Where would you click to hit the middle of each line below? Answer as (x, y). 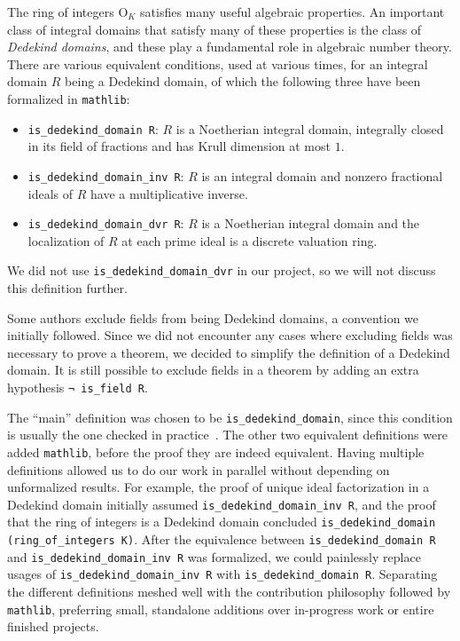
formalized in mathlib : (69, 98)
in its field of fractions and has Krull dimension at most (179, 146)
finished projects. (53, 626)
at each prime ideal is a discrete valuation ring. (249, 240)
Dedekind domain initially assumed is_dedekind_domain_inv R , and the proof (222, 504)
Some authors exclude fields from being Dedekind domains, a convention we (213, 317)
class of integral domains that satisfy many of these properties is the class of (214, 29)
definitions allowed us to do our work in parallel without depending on (199, 469)
